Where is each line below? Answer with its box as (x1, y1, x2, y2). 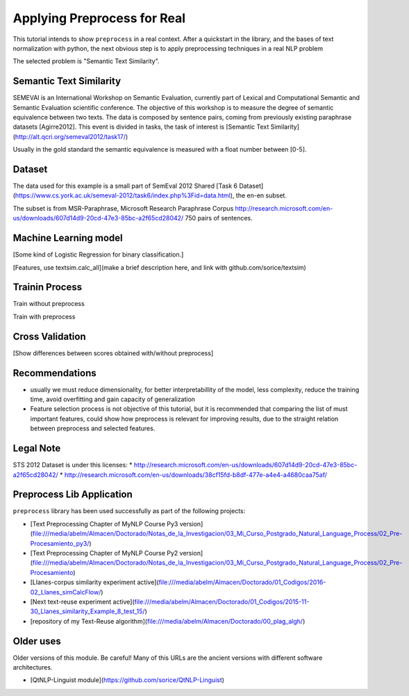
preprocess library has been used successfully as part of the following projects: (12, 507, 246, 515)
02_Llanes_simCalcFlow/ (30, 588, 101, 596)
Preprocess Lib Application (12, 489, 133, 501)
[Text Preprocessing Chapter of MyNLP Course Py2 (30, 549, 178, 557)
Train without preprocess (12, 300, 85, 308)
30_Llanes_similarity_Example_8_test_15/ (30, 607, 145, 615)
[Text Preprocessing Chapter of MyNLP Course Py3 (30, 519, 178, 528)
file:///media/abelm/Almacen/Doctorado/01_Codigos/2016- (158, 578, 326, 587)
